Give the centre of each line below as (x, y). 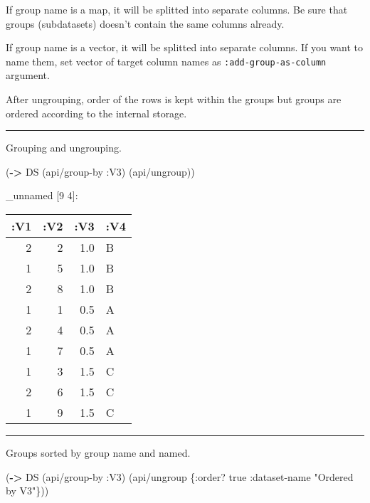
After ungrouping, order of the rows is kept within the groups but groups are (174, 99)
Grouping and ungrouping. (64, 148)
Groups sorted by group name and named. (98, 452)
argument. (28, 75)
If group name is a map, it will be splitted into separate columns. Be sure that (177, 9)
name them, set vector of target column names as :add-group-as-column (166, 61)
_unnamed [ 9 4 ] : (42, 195)
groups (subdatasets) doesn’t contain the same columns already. (145, 23)
